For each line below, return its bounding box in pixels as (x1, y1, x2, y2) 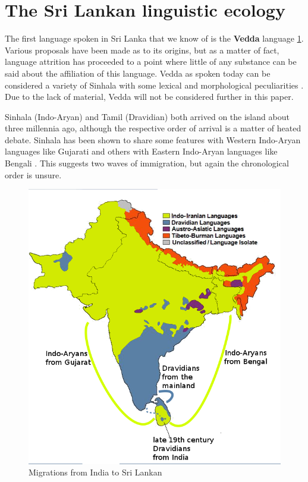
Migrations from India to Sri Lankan (29, 466, 162, 478)
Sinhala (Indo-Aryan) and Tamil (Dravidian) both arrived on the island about (5, 110, 290, 122)
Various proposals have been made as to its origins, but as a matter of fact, (5, 43, 279, 56)
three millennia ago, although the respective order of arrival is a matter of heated (5, 122, 301, 134)
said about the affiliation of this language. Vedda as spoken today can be (5, 67, 271, 79)
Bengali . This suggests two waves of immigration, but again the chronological (5, 157, 289, 169)
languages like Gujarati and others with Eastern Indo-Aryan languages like (5, 145, 278, 157)
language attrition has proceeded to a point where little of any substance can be (5, 55, 297, 68)
